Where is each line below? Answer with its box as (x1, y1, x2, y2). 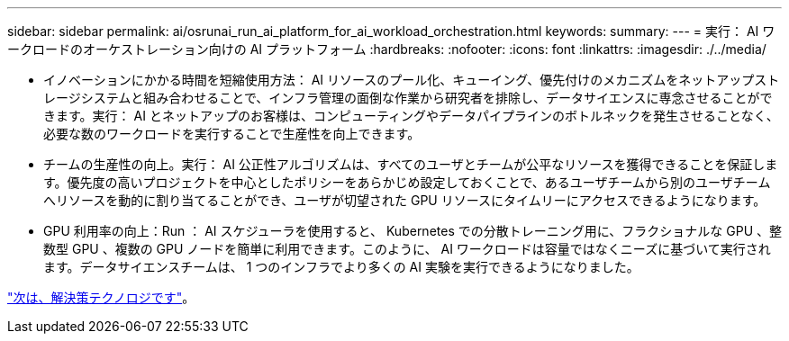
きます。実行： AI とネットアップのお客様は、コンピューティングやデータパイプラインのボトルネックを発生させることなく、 (43, 108, 779, 123)
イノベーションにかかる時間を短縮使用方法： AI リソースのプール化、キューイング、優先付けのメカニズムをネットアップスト (43, 72, 780, 87)
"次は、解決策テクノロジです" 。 (7, 290, 195, 305)
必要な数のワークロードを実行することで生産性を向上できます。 (43, 126, 421, 141)
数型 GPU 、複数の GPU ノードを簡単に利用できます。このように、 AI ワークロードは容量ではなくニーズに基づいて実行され (43, 241, 771, 256)
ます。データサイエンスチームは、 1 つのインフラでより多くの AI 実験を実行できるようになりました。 (43, 259, 639, 274)
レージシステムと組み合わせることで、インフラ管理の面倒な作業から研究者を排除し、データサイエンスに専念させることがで (43, 90, 773, 105)
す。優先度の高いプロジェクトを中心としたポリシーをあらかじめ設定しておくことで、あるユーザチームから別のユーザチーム (43, 175, 771, 190)
